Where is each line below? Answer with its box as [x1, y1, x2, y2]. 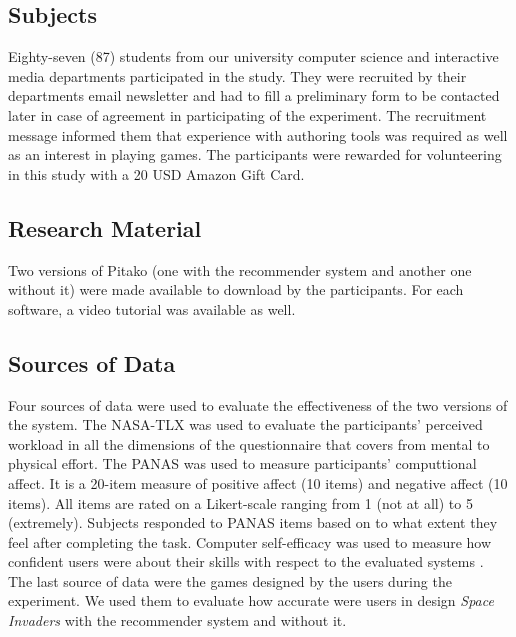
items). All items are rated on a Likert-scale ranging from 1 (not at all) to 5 [8, 492, 473, 513]
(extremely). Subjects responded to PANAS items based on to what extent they [8, 512, 498, 533]
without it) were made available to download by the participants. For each [8, 279, 464, 300]
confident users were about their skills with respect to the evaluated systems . [8, 551, 484, 572]
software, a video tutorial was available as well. [8, 298, 296, 319]
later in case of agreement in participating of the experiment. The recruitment [8, 104, 487, 125]
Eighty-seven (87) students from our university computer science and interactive [8, 46, 499, 67]
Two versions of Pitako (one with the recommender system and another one [8, 259, 472, 280]
